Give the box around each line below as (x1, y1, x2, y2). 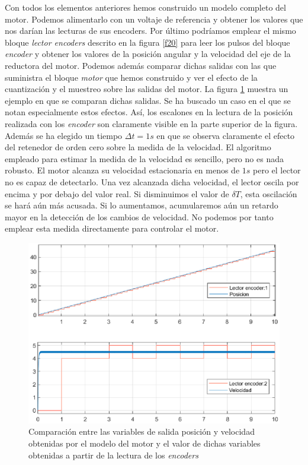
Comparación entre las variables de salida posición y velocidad (28, 425, 255, 438)
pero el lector (253, 164, 301, 176)
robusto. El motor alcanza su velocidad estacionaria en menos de (5, 164, 240, 176)
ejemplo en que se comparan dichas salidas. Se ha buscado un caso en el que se (5, 94, 291, 106)
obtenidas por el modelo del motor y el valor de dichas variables (28, 436, 261, 449)
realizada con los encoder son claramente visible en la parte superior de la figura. (5, 117, 298, 129)
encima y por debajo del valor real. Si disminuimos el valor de (5, 187, 229, 200)
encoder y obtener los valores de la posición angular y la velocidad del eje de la (5, 48, 291, 60)
